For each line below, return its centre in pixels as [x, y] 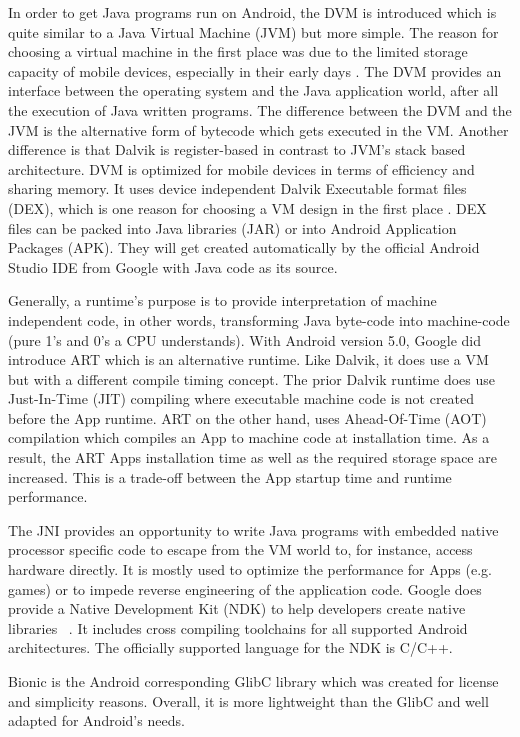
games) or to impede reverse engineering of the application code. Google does [245, 588]
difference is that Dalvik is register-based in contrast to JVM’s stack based [237, 149]
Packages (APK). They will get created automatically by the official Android [244, 247]
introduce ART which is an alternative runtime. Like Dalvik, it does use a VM [248, 359]
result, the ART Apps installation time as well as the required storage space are [252, 457]
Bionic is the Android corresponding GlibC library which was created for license [253, 681]
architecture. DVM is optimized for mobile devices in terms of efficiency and [241, 168]
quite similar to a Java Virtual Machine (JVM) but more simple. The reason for [253, 31]
